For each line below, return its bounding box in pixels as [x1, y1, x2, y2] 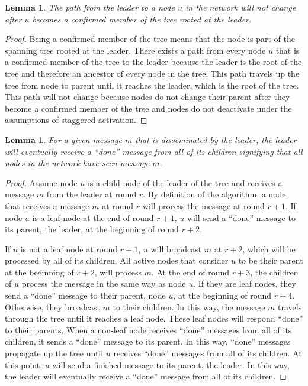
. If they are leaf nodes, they [193, 277, 296, 290]
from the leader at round [46, 188, 137, 200]
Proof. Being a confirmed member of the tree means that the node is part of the [5, 33, 296, 45]
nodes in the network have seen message [5, 157, 150, 169]
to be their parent [238, 254, 303, 267]
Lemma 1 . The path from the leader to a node [5, 1, 175, 13]
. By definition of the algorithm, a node [143, 188, 286, 200]
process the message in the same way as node [21, 277, 186, 290]
